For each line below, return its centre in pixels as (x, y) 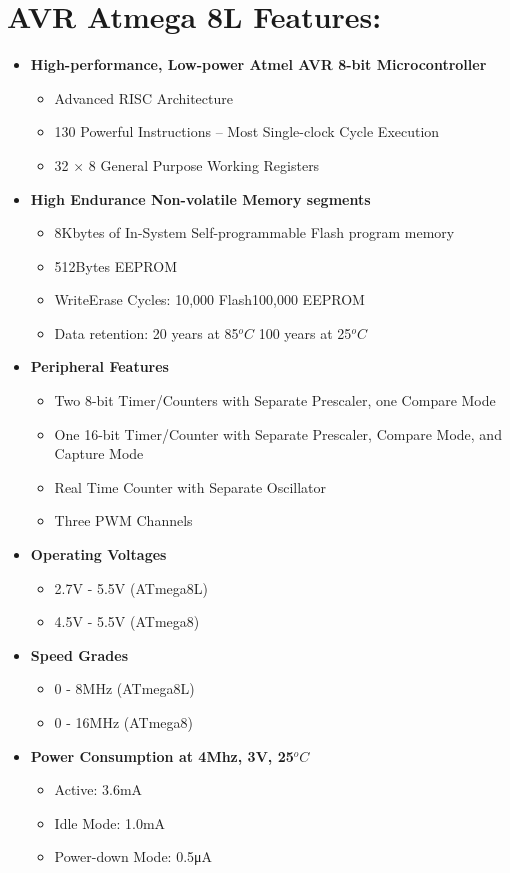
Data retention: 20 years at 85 (146, 332)
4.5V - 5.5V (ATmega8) (127, 621)
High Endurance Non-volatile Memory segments (200, 198)
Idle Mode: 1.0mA (110, 822)
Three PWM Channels (123, 520)
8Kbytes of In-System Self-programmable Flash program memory (254, 232)
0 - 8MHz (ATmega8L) (124, 688)
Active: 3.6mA (98, 789)
